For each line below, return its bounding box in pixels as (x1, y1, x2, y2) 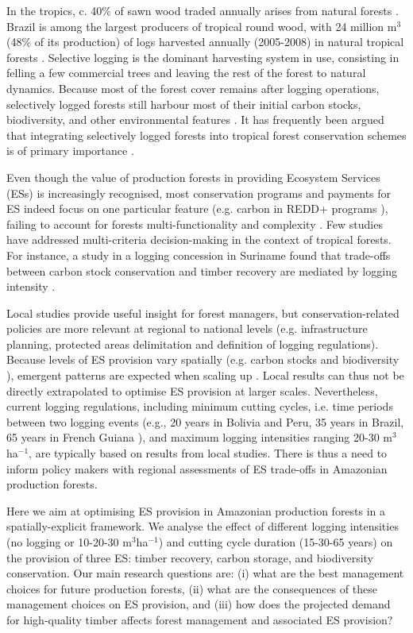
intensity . (6, 278, 56, 295)
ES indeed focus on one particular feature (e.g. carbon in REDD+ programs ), (6, 200, 388, 217)
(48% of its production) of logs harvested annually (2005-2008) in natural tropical (6, 33, 404, 50)
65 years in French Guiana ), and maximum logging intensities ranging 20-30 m (6, 429, 392, 446)
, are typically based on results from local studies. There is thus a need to (29, 445, 388, 461)
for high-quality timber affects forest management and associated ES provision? (6, 611, 393, 627)
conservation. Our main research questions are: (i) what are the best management (6, 565, 404, 581)
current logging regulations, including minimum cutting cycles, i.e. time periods (6, 398, 393, 415)
